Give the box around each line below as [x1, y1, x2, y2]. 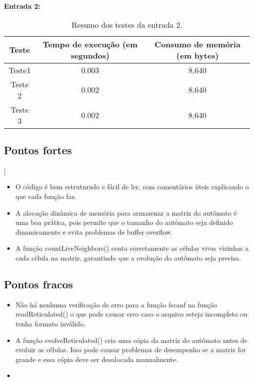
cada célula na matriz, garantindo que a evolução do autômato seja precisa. [15, 252, 241, 262]
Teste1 [8, 64, 31, 76]
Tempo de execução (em [42, 38, 138, 50]
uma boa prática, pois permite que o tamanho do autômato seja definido [15, 217, 233, 227]
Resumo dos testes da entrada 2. [71, 19, 183, 30]
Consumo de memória [154, 38, 241, 50]
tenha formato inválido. [15, 318, 85, 328]
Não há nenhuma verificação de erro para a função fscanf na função [15, 299, 217, 309]
